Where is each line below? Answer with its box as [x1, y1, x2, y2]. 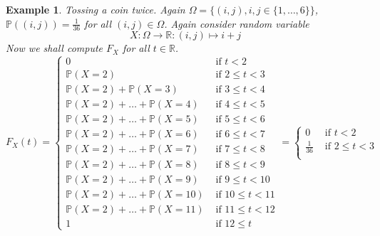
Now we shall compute [6, 41, 103, 55]
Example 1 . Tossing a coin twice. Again [6, 2, 185, 16]
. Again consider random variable [164, 16, 309, 31]
